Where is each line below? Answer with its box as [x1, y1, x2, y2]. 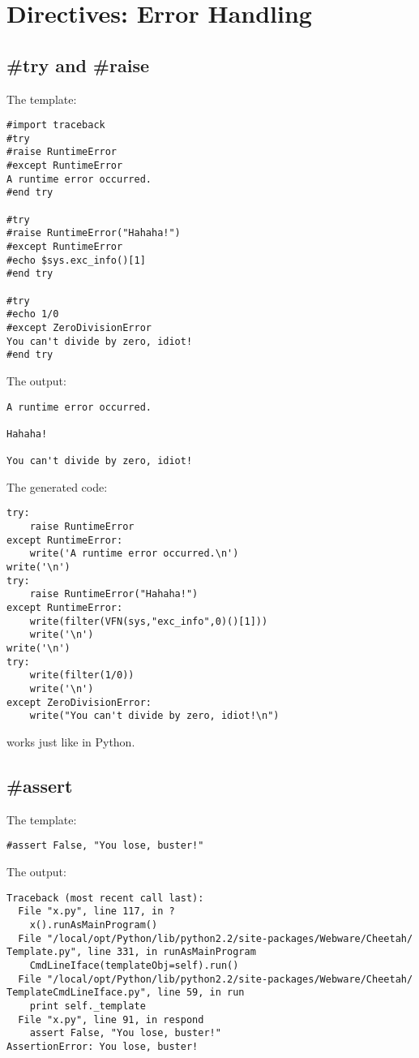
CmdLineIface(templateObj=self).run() [29, 959, 239, 971]
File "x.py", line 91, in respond [18, 1013, 204, 1026]
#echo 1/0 [6, 308, 59, 320]
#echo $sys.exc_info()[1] [6, 254, 146, 266]
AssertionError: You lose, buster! [6, 1040, 199, 1052]
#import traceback [6, 119, 105, 131]
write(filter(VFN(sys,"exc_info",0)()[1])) [29, 615, 268, 627]
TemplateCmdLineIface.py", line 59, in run [6, 987, 245, 999]
